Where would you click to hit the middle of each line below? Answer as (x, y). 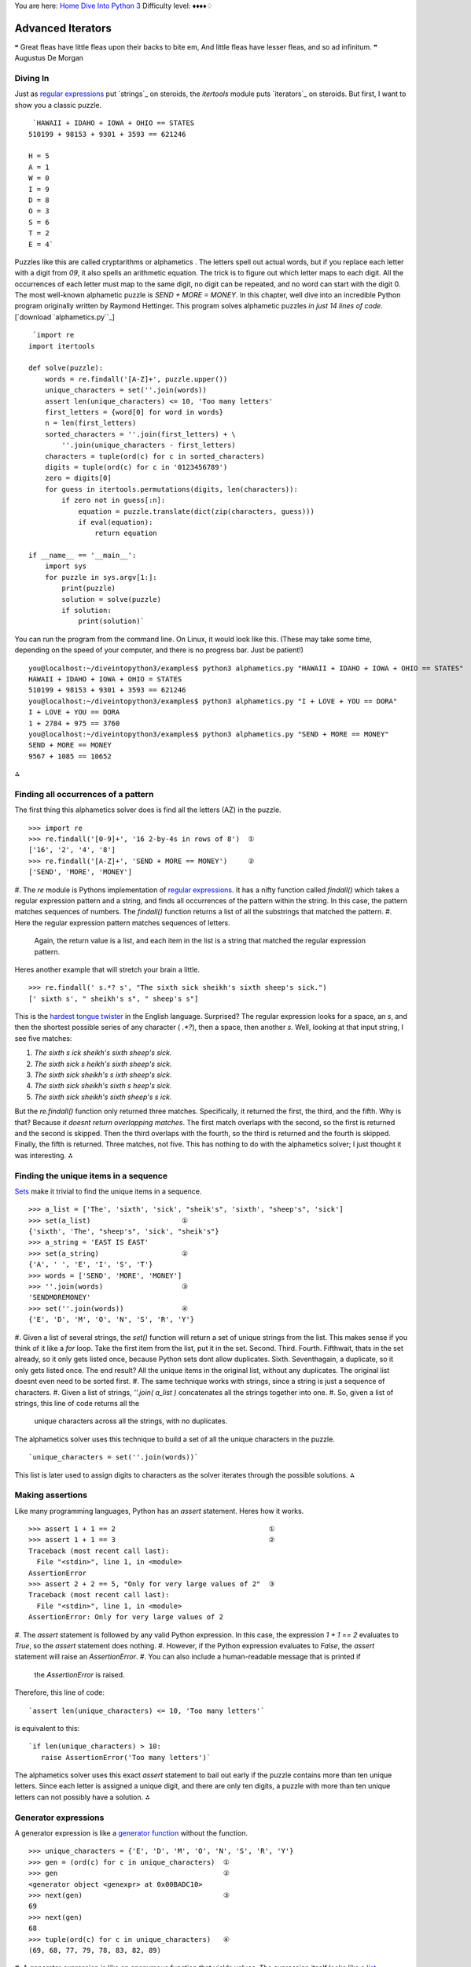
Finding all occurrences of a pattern (84, 794)
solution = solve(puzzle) (111, 599)
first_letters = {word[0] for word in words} (134, 412)
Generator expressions (59, 1818)
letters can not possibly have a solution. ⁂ (83, 1797)
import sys (66, 566)
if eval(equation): (116, 522)
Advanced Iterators (63, 28)
